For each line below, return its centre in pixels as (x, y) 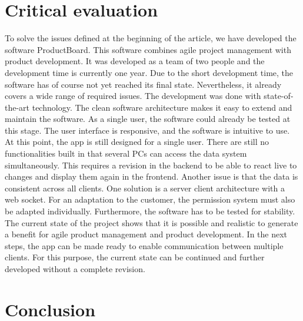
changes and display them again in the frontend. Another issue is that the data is (151, 176)
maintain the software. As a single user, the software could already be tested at (148, 119)
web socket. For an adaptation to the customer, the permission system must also (150, 199)
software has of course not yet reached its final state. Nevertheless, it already (143, 84)
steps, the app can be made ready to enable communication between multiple (144, 245)
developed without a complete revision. (75, 269)
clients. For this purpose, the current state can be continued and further (135, 257)
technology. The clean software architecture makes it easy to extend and (162, 107)
